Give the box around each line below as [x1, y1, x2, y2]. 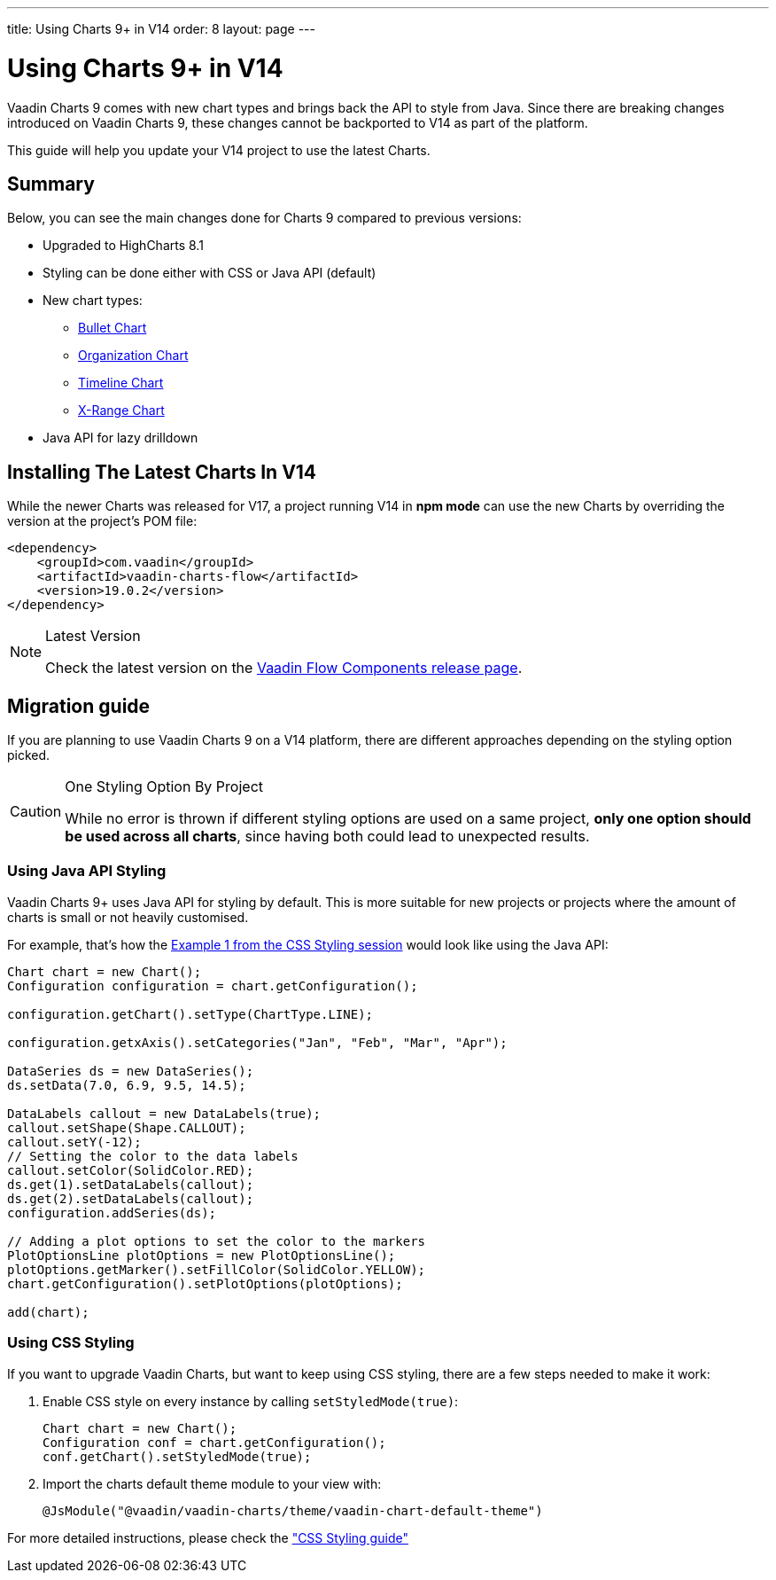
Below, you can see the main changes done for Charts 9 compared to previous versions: [7, 210, 522, 226]
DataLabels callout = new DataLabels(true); [7, 1106, 322, 1121]
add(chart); [7, 1304, 89, 1319]
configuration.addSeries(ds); [7, 1205, 217, 1220]
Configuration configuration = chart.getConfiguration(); [7, 978, 418, 993]
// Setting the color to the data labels [7, 1148, 299, 1163]
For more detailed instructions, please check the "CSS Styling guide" [7, 1529, 408, 1545]
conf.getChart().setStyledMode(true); [43, 1449, 312, 1464]
